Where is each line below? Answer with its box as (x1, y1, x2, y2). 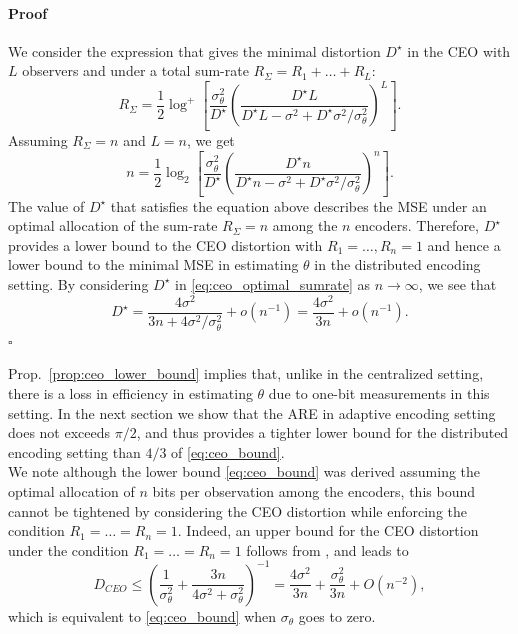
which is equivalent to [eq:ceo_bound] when (8, 605, 277, 626)
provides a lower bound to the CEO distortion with (8, 234, 323, 255)
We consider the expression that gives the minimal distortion (8, 40, 381, 61)
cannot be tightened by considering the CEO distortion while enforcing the (8, 500, 468, 521)
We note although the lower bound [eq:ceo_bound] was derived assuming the (8, 461, 481, 482)
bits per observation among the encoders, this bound (152, 480, 475, 501)
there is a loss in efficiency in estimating (8, 382, 253, 403)
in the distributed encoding (314, 254, 481, 275)
